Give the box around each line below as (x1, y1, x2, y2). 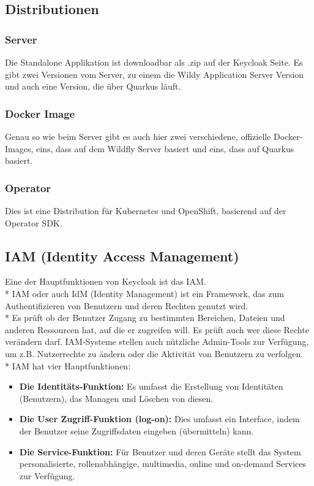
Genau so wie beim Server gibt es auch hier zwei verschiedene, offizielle (5, 130, 271, 142)
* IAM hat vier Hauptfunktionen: (5, 359, 131, 372)
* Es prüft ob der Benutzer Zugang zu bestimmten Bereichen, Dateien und (5, 311, 285, 324)
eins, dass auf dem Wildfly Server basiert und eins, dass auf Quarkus (36, 142, 294, 155)
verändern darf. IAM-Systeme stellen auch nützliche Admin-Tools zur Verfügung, (5, 335, 309, 348)
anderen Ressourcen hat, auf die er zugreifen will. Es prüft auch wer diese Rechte (5, 323, 309, 336)
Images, (5, 142, 34, 155)
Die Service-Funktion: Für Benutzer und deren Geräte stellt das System (19, 445, 301, 458)
